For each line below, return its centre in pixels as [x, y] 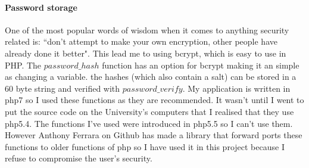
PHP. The [23, 65]
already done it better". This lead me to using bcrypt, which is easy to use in [146, 53]
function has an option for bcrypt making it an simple [201, 65]
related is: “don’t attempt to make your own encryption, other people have [141, 41]
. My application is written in [236, 88]
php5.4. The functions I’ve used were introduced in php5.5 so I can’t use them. [149, 123]
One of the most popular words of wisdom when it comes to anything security [147, 29]
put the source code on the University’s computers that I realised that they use [149, 111]
